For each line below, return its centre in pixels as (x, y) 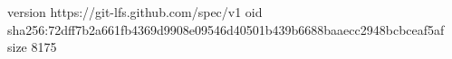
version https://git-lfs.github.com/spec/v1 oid (135, 12)
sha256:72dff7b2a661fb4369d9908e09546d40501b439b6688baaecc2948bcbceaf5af (226, 29)
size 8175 (32, 47)
